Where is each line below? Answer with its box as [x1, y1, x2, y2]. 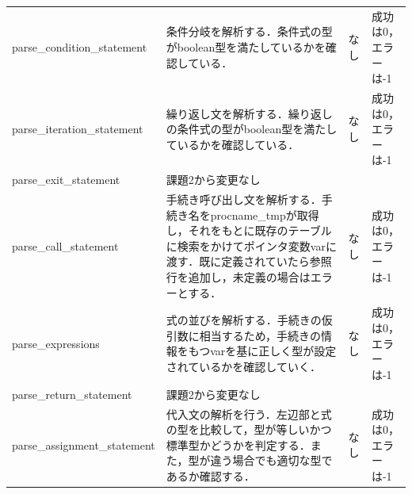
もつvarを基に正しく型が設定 [188, 343, 337, 359]
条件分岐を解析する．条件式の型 [166, 23, 333, 40]
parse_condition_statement [12, 38, 147, 55]
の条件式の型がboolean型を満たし [166, 121, 338, 137]
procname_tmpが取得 [210, 206, 319, 223]
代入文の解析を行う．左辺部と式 [166, 405, 332, 422]
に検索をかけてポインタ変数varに [166, 237, 337, 254]
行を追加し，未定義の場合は [166, 269, 311, 285]
